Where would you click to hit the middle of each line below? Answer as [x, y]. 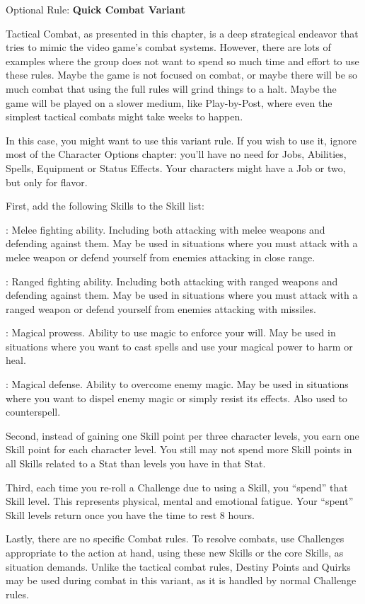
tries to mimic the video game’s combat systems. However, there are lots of [168, 47]
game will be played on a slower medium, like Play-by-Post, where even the [169, 102]
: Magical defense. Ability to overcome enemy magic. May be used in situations [177, 384]
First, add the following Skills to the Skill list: [105, 206]
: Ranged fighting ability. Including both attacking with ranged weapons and [172, 281]
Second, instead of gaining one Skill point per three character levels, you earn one [182, 435]
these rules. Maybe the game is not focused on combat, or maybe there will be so [182, 75]
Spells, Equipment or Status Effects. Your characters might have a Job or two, [176, 167]
